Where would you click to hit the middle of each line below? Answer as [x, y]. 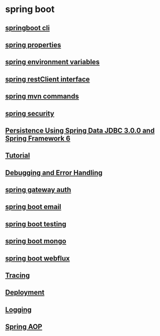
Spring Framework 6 [38, 138]
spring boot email [33, 207]
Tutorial [18, 155]
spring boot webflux [37, 258]
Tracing [18, 276]
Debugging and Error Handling [54, 173]
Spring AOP [24, 327]
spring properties [33, 45]
